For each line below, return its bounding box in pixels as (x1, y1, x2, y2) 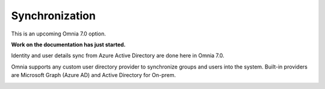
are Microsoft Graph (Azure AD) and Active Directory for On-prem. (11, 72, 176, 79)
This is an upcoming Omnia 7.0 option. (11, 30, 107, 37)
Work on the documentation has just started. (11, 41, 126, 48)
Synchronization (11, 9, 96, 22)
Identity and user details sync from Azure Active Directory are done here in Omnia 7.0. (11, 52, 224, 60)
